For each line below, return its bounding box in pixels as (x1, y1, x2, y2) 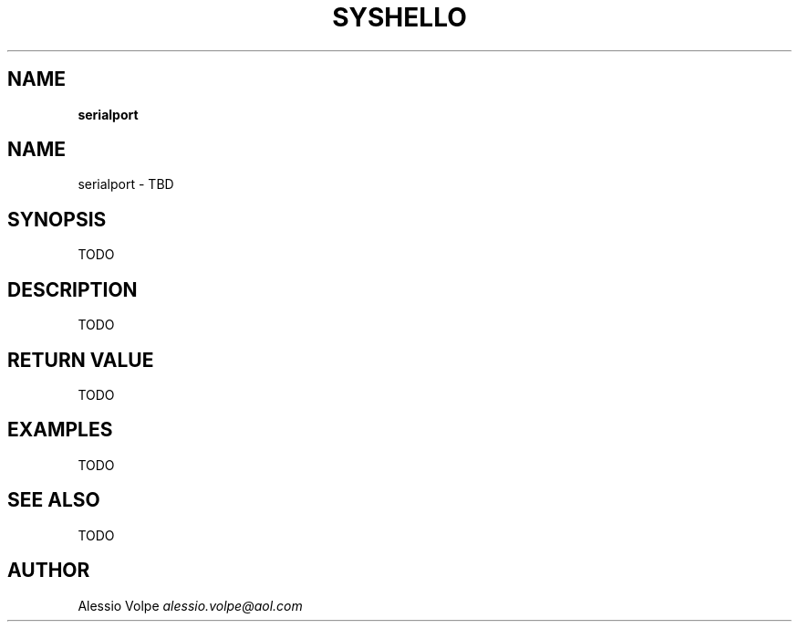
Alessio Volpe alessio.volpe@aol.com (78, 597, 303, 613)
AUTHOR (7, 559, 90, 582)
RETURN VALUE (7, 348, 154, 372)
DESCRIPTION (7, 278, 138, 301)
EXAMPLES (7, 418, 113, 442)
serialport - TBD (78, 176, 174, 193)
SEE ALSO (7, 488, 100, 512)
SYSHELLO (332, 2, 467, 33)
